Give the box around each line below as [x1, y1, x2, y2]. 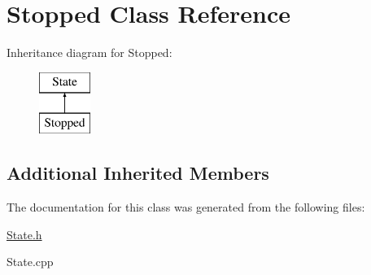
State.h [7, 225, 42, 242]
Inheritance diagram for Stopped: [7, 44, 172, 61]
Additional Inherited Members [7, 160, 269, 186]
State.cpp [7, 253, 54, 270]
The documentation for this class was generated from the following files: [7, 199, 365, 216]
